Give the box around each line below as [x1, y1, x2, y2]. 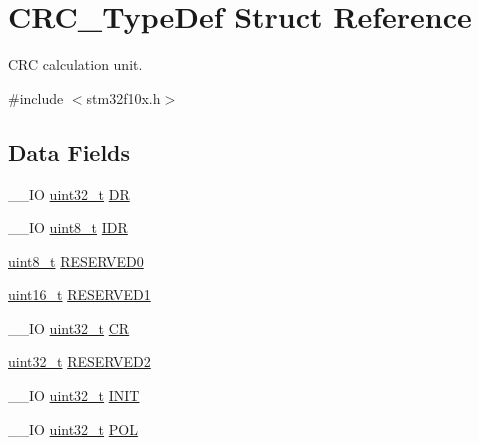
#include [8, 87, 64, 108]
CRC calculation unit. [8, 54, 143, 75]
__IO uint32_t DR [8, 183, 130, 204]
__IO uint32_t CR [8, 317, 130, 338]
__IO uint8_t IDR [8, 217, 128, 238]
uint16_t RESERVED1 [8, 284, 151, 305]
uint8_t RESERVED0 [8, 250, 144, 271]
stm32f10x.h [86, 87, 161, 108]
